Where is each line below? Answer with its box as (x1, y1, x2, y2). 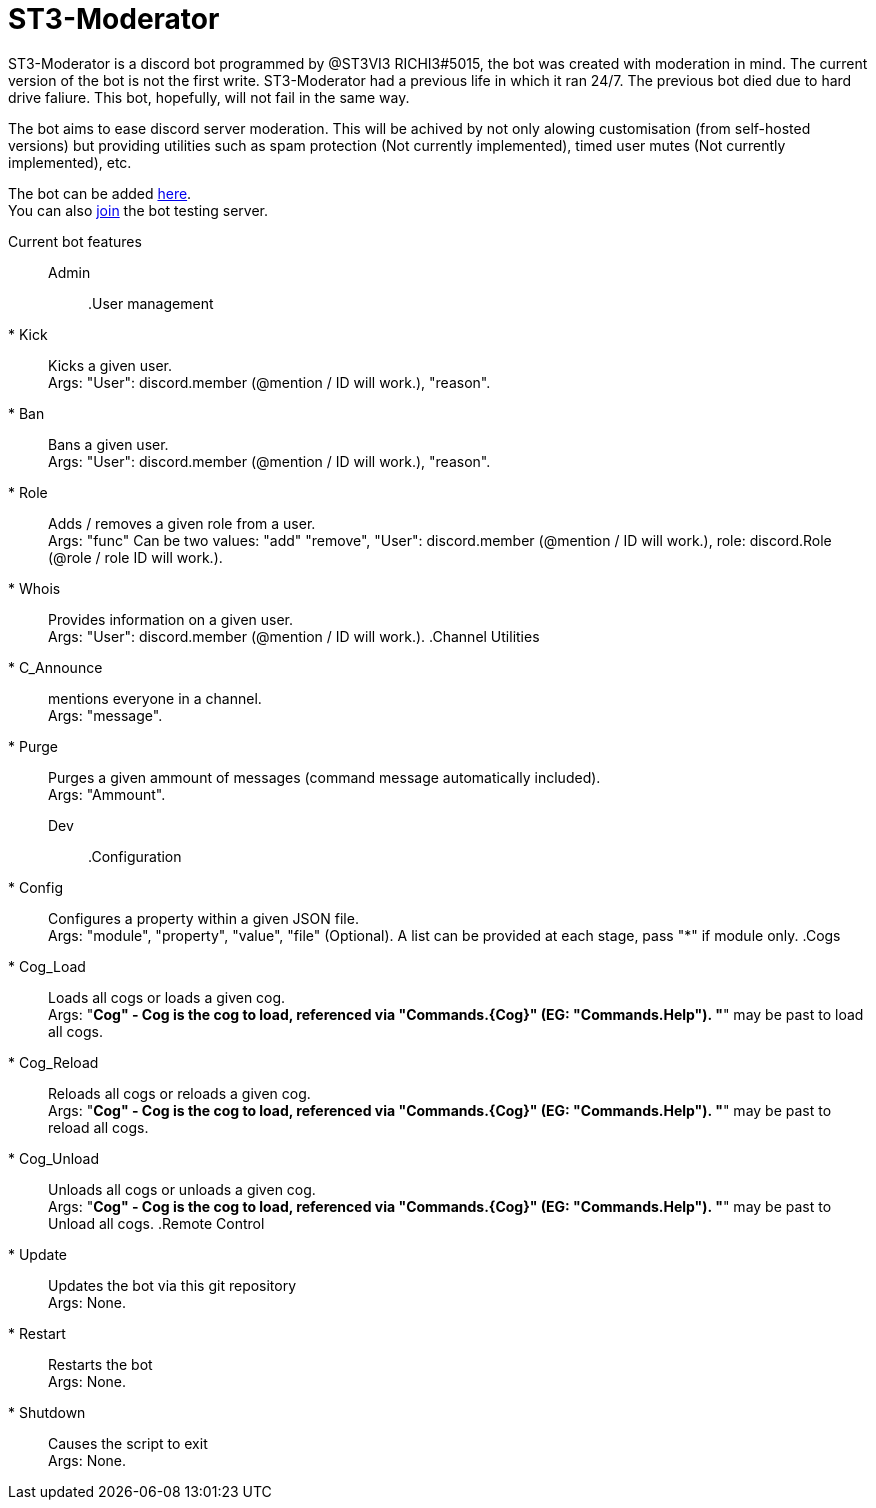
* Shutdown (8, 1403, 86, 1421)
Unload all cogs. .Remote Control (48, 1214, 265, 1232)
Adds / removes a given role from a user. (48, 514, 316, 532)
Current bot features (8, 232, 142, 250)
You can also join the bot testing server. (8, 201, 269, 219)
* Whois (8, 579, 61, 597)
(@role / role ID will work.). (48, 548, 223, 566)
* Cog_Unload (8, 1149, 100, 1167)
